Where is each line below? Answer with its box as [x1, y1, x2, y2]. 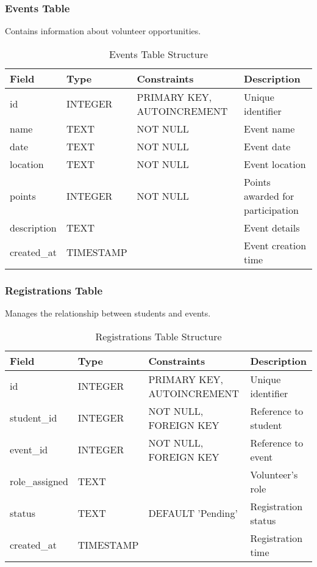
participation [244, 202, 299, 217]
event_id [10, 442, 48, 457]
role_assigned [10, 474, 68, 489]
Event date [244, 139, 291, 153]
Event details [244, 220, 300, 235]
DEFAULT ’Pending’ [148, 506, 238, 521]
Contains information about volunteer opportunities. [5, 24, 201, 37]
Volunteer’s [250, 467, 298, 481]
